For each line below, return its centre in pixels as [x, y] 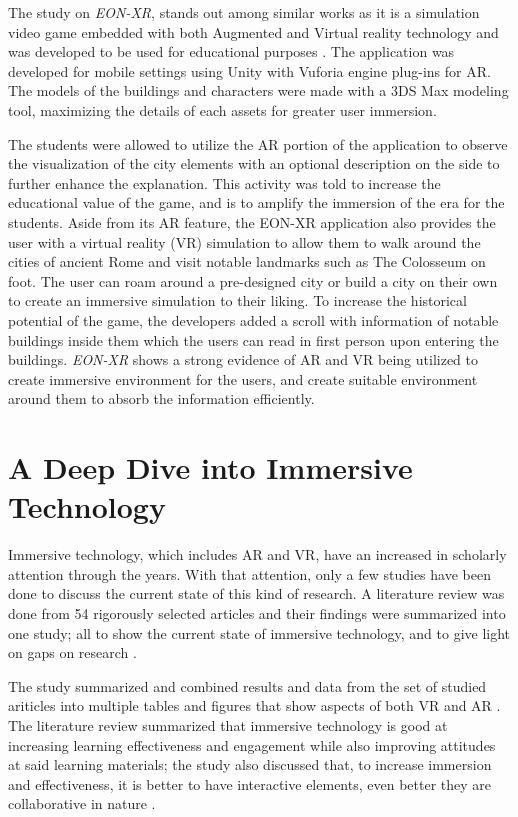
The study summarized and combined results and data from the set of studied [247, 685]
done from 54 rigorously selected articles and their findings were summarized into [257, 612]
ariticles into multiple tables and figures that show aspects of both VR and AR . [254, 705]
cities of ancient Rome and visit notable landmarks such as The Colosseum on [247, 261]
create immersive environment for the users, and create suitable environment [243, 378]
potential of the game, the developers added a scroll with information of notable [253, 319]
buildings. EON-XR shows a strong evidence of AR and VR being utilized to [243, 359]
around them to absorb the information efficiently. [161, 398]
